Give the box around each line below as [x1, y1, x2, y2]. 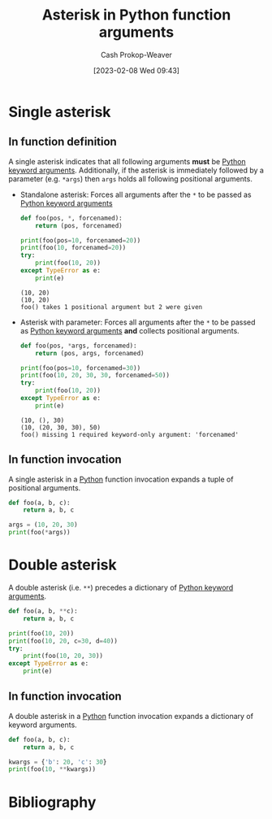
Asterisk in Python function [41, 6, 231, 24]
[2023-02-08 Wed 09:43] [93, 65, 180, 75]
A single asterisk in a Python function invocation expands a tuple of [8, 474, 234, 484]
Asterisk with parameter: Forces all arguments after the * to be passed [19, 317, 256, 327]
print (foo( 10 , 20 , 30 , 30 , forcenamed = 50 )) [19, 372, 171, 380]
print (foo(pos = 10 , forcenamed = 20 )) [19, 236, 141, 245]
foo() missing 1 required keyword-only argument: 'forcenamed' [19, 430, 240, 438]
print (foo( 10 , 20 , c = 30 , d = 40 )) [8, 637, 118, 645]
